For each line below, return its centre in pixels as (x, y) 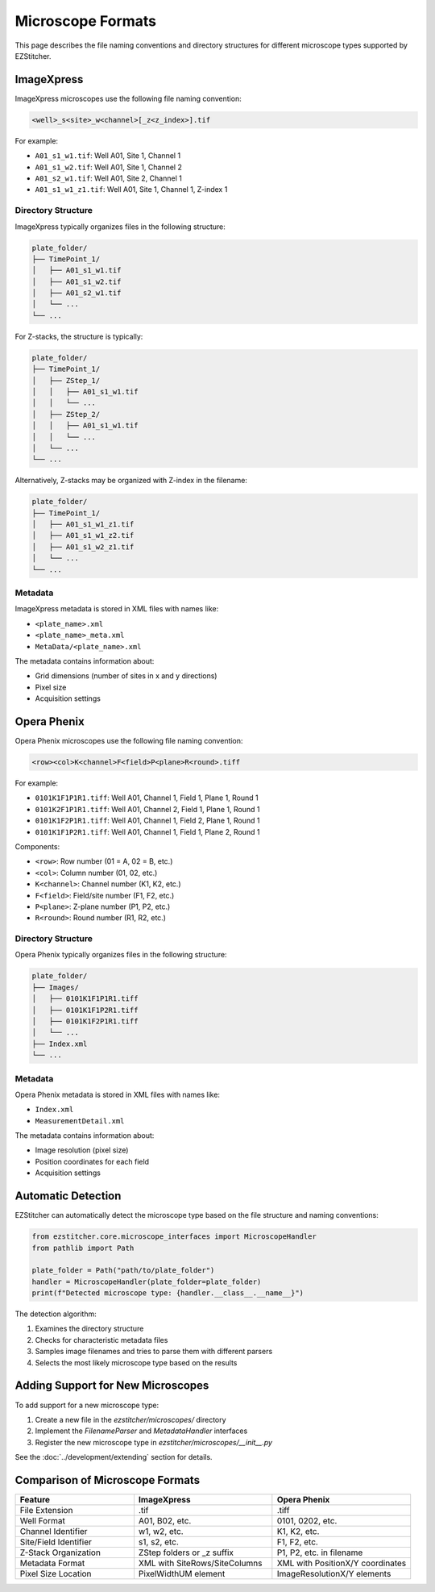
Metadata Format (52, 1563)
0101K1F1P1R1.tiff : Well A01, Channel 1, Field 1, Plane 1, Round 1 (147, 798)
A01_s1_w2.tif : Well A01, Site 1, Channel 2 (109, 167)
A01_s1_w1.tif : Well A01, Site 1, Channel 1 (108, 156)
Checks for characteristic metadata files (101, 1340)
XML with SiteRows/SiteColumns (200, 1563)
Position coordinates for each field (92, 1161)
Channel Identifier (54, 1531)
